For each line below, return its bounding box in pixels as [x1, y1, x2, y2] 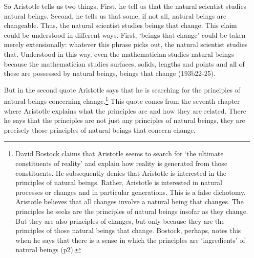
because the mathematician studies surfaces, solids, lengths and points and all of [4, 58, 245, 69]
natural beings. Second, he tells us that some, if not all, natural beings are [4, 10, 227, 21]
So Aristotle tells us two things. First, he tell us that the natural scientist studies [4, 1, 247, 11]
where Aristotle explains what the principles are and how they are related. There [4, 105, 246, 116]
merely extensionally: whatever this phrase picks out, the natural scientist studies [4, 39, 248, 49]
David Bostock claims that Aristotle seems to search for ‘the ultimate [15, 148, 224, 159]
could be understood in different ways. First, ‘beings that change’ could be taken [4, 29, 246, 40]
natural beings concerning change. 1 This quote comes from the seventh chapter [4, 94, 240, 106]
